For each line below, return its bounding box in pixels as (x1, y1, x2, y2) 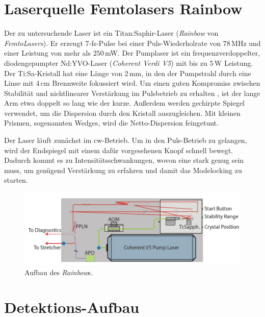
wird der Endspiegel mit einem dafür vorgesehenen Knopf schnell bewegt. (4, 144, 233, 155)
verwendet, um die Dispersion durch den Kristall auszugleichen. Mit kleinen (4, 107, 241, 118)
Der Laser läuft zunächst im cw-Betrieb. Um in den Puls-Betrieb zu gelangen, (4, 135, 247, 145)
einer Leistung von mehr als (4, 47, 91, 58)
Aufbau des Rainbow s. (24, 266, 93, 277)
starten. (4, 175, 28, 185)
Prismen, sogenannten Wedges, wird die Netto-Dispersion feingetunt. (4, 117, 219, 128)
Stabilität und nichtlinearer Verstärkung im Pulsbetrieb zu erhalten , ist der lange (4, 87, 260, 98)
